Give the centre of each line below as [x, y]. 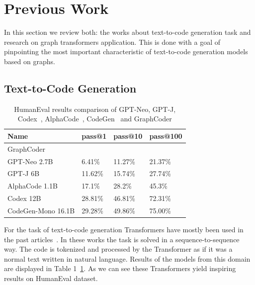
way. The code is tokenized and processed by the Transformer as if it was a [118, 249]
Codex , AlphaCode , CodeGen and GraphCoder [95, 119]
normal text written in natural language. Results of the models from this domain [127, 258]
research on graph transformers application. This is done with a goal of [112, 42]
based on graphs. [30, 61]
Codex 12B [24, 198]
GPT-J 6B [24, 173]
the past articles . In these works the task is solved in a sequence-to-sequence [122, 239]
